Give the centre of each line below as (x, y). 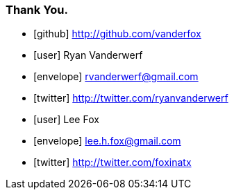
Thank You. (37, 10)
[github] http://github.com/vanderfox (117, 34)
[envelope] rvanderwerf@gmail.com (116, 77)
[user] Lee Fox (66, 120)
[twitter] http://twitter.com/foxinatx (112, 162)
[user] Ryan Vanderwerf (88, 55)
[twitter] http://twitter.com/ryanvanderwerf (131, 98)
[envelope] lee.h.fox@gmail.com (107, 141)
